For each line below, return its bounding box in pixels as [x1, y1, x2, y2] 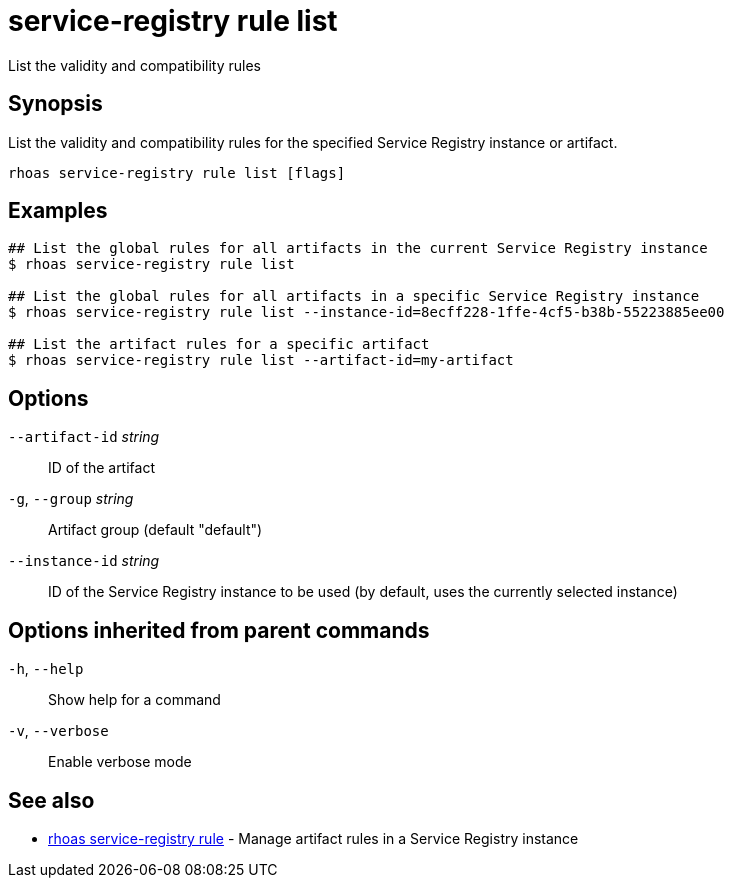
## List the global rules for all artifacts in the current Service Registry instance [8, 240, 708, 257]
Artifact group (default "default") [48, 521, 263, 539]
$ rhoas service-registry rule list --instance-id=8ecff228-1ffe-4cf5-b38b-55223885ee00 [8, 304, 725, 321]
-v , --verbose [8, 722, 109, 740]
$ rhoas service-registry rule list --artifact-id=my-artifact [8, 352, 514, 369]
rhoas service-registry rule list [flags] [8, 164, 346, 181]
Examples [8, 198, 108, 224]
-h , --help [8, 660, 84, 678]
